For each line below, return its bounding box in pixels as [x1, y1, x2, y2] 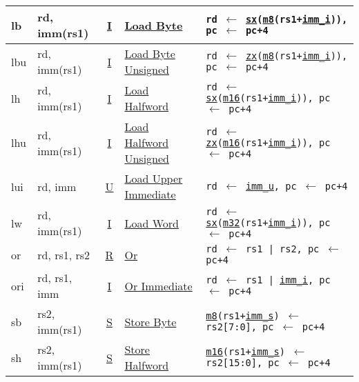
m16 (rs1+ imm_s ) [206, 346, 285, 357]
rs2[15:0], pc [206, 357, 280, 368]
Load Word [124, 214, 179, 231]
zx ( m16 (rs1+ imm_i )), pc [206, 137, 331, 148]
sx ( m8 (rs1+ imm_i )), [245, 14, 348, 25]
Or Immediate [124, 277, 193, 294]
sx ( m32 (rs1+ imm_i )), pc [206, 217, 331, 228]
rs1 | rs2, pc [245, 243, 320, 254]
